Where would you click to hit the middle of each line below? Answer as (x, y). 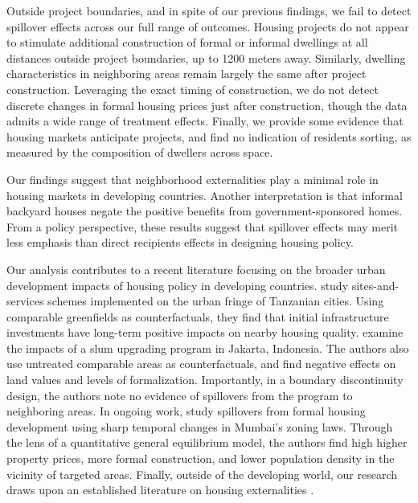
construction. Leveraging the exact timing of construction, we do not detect (193, 89)
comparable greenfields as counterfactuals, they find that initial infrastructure (198, 316)
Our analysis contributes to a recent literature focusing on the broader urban (196, 269)
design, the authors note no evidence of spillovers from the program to (180, 395)
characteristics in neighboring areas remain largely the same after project (186, 74)
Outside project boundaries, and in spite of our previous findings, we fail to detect (209, 10)
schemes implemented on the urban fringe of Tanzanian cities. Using (216, 301)
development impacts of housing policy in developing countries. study (178, 285)
